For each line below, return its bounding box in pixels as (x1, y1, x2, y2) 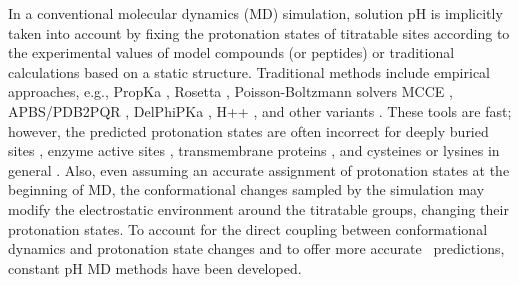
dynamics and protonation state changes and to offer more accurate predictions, (8, 238, 505, 259)
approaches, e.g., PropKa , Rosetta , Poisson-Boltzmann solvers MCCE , (8, 81, 453, 102)
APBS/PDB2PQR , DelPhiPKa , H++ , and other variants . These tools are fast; (8, 100, 512, 121)
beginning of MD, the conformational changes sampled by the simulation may (8, 179, 485, 200)
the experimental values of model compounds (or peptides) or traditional (8, 42, 455, 63)
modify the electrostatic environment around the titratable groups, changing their (8, 198, 509, 219)
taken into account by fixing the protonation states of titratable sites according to (8, 22, 510, 43)
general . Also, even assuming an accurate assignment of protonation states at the (8, 159, 510, 180)
